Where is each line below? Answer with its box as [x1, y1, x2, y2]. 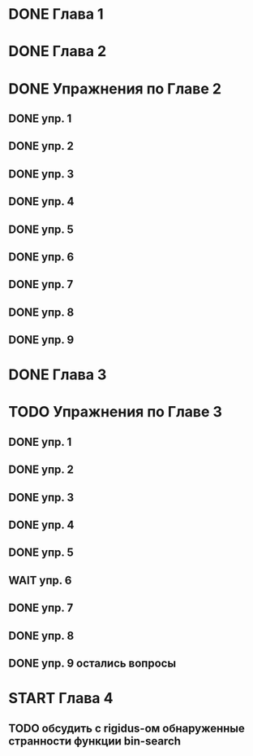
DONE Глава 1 [8, 5, 104, 24]
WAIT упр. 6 [8, 573, 72, 587]
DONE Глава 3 [8, 365, 107, 384]
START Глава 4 [8, 689, 114, 708]
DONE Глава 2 [8, 42, 107, 61]
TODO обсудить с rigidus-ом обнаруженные [8, 721, 246, 735]
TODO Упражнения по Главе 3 [8, 403, 223, 422]
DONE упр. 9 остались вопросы [8, 656, 177, 670]
